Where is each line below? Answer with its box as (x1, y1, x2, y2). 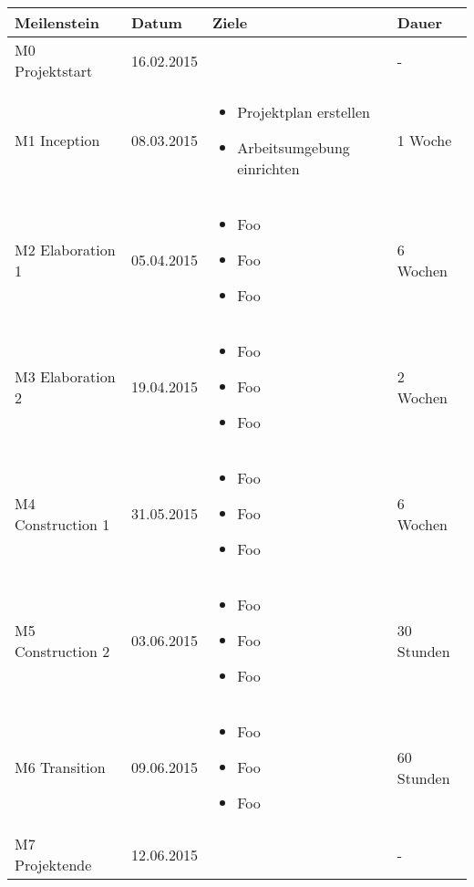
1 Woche (397, 130, 452, 151)
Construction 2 (15, 640, 110, 662)
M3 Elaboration (15, 365, 116, 387)
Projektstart (15, 60, 93, 81)
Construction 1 (15, 513, 110, 535)
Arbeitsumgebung (237, 137, 350, 158)
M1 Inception (15, 130, 100, 151)
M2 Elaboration (15, 238, 116, 260)
